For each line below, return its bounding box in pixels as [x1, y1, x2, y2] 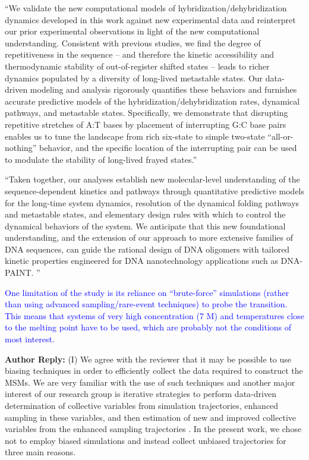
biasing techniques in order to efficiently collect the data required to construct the [5, 364, 303, 377]
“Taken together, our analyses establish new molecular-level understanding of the [5, 173, 300, 185]
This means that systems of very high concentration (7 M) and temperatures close [5, 309, 304, 322]
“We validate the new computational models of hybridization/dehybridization [5, 2, 287, 14]
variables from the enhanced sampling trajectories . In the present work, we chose [5, 423, 302, 435]
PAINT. [5, 266, 34, 279]
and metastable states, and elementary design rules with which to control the [5, 208, 286, 220]
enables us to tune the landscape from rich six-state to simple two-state [5, 130, 265, 142]
